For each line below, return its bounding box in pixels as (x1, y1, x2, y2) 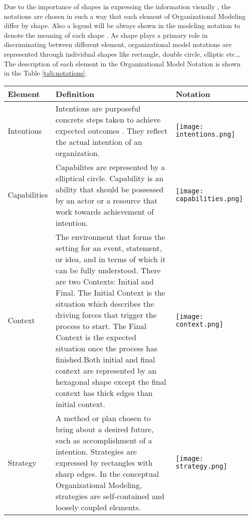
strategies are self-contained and (55, 490, 165, 502)
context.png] (175, 320, 223, 328)
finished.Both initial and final (55, 353, 156, 365)
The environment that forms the (55, 231, 165, 242)
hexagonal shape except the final (55, 376, 166, 387)
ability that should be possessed (55, 183, 164, 195)
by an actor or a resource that (55, 194, 157, 206)
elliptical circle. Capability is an (55, 172, 164, 184)
